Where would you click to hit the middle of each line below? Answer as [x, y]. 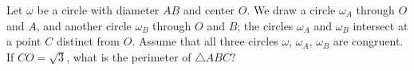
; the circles [265, 25]
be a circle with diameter [98, 10]
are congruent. [368, 41]
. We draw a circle [291, 10]
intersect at [380, 25]
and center [209, 10]
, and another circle [84, 25]
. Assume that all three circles [205, 41]
